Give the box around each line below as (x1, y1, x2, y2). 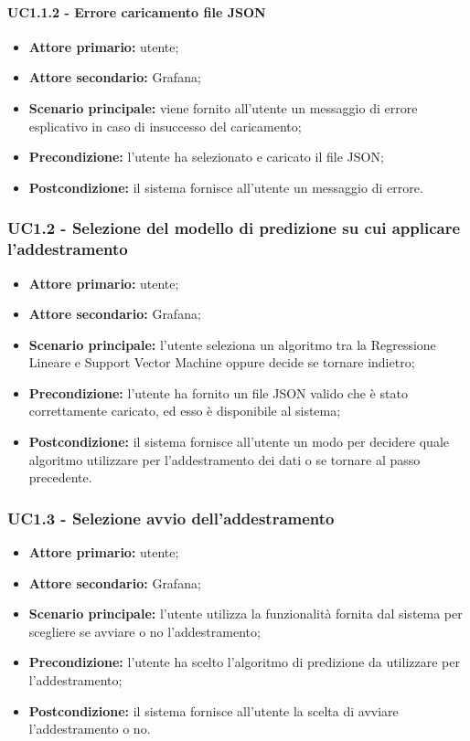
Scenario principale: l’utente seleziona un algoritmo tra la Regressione (28, 334, 436, 354)
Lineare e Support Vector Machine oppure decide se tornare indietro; (28, 353, 415, 372)
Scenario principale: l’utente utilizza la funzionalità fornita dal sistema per (28, 604, 463, 623)
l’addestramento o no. (28, 719, 151, 738)
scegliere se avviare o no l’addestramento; (28, 621, 261, 640)
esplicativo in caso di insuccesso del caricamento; (28, 116, 302, 135)
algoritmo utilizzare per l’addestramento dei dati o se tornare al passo (28, 450, 421, 469)
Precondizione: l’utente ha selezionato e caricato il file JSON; (28, 147, 384, 166)
